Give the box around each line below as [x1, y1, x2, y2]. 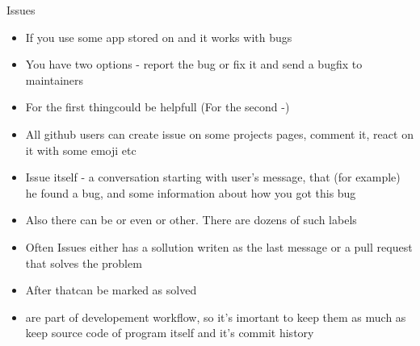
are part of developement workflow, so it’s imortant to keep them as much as [25, 308, 406, 325]
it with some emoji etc [25, 141, 136, 158]
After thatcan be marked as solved [25, 281, 197, 298]
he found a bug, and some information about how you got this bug [25, 184, 356, 201]
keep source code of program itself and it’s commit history [25, 324, 314, 341]
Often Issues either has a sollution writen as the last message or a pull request [25, 238, 413, 255]
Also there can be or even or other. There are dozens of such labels [25, 211, 357, 228]
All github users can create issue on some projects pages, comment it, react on [25, 125, 414, 142]
